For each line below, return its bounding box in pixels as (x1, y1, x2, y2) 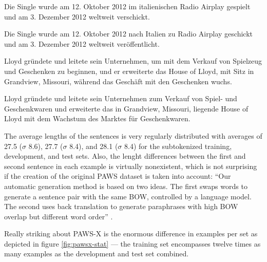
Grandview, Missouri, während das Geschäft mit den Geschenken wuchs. (4, 76, 232, 86)
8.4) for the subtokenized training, (124, 140, 232, 151)
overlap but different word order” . (4, 211, 113, 221)
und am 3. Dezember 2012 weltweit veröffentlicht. (4, 38, 160, 49)
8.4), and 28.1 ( (69, 140, 118, 151)
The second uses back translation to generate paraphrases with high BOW (4, 201, 238, 212)
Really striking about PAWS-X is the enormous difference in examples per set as (4, 228, 258, 239)
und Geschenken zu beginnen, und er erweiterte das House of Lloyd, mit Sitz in (4, 65, 254, 76)
